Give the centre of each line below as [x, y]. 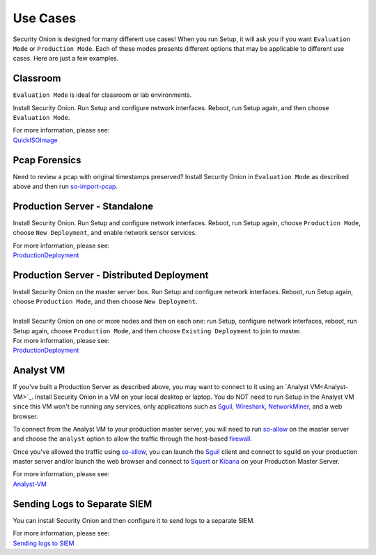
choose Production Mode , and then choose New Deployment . [105, 302]
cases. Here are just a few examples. [66, 59]
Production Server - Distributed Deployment [111, 275]
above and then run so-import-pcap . [65, 187]
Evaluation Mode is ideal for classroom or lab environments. [102, 95]
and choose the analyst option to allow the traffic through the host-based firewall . [132, 439]
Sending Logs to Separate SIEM [83, 504]
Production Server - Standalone [83, 206]
